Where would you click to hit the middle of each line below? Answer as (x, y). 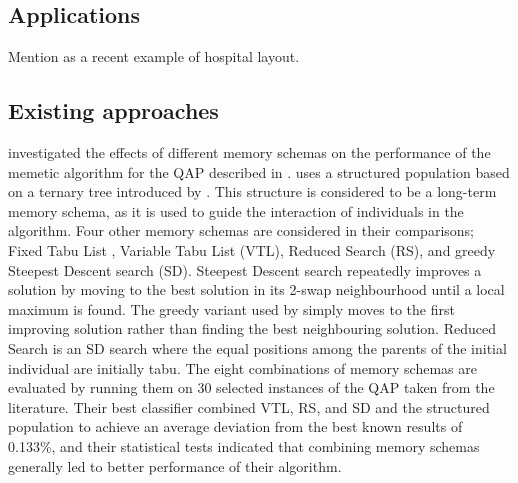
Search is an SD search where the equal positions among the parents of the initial (257, 347)
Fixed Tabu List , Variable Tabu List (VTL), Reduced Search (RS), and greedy (252, 249)
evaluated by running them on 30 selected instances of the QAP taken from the (251, 387)
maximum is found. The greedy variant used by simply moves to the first (231, 308)
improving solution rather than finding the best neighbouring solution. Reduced (252, 328)
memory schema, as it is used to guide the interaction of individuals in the (236, 210)
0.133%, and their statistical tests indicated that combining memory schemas (244, 445)
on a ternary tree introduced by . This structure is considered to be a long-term (252, 191)
